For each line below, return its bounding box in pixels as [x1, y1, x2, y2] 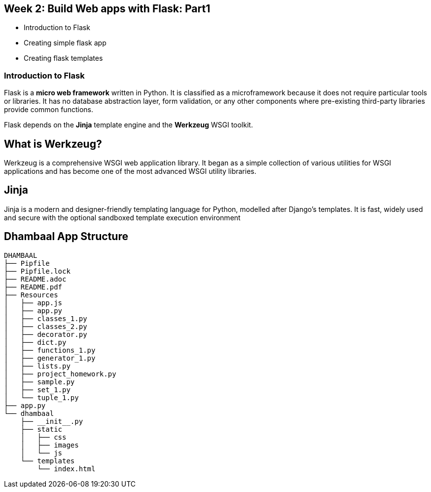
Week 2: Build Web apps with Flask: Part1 [4, 2, 211, 15]
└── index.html [37, 464, 96, 473]
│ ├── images [20, 441, 79, 449]
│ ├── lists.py [4, 362, 71, 370]
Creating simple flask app [24, 39, 107, 47]
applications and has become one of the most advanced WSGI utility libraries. [4, 167, 256, 176]
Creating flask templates [24, 54, 103, 63]
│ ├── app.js [4, 298, 63, 307]
